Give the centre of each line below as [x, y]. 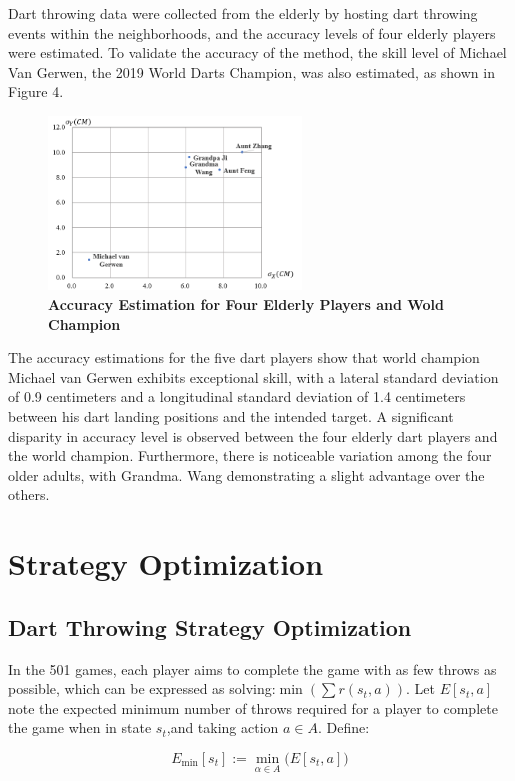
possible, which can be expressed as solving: [142, 688]
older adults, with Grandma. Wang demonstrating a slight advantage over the [246, 474]
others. [29, 494]
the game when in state [80, 727]
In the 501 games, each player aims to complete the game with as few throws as [252, 668]
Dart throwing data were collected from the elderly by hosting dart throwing [243, 13]
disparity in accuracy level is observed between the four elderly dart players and [253, 435]
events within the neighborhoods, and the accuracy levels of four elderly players [252, 32]
